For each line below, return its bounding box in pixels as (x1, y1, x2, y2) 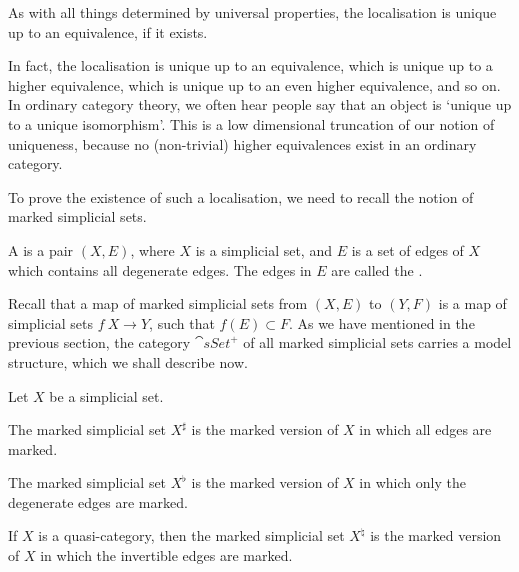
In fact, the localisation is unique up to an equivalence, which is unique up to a (8, 55, 493, 76)
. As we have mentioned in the (288, 312, 475, 333)
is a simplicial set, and (195, 239, 332, 260)
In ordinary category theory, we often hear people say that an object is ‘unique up (8, 94, 512, 115)
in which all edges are (359, 419, 492, 440)
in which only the (359, 472, 466, 493)
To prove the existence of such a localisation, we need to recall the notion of (8, 186, 474, 207)
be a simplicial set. (49, 385, 164, 406)
